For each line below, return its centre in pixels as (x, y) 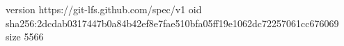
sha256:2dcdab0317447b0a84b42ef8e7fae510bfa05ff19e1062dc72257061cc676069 (172, 23)
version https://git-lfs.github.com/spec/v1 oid (104, 9)
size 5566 (25, 37)
